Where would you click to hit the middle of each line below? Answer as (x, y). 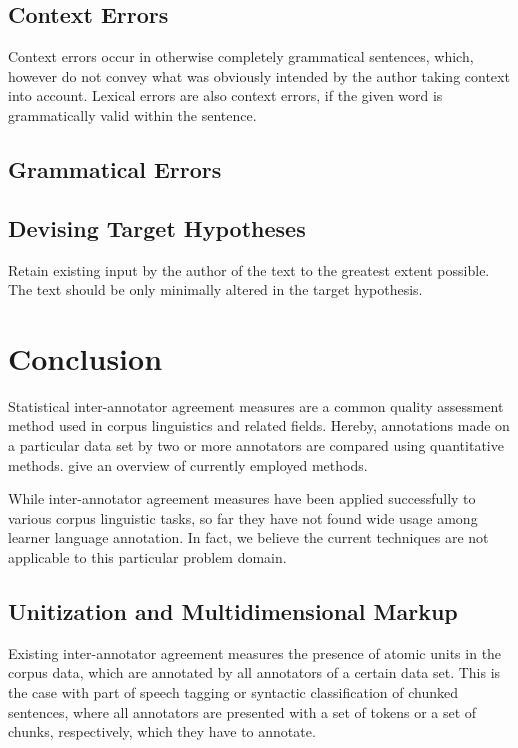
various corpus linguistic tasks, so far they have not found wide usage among (243, 517)
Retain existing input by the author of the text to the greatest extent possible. (249, 269)
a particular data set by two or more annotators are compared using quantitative (256, 445)
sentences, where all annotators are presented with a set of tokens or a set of (242, 711)
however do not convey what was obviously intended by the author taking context (259, 75)
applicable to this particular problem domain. (147, 557)
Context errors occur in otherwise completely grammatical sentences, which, (241, 56)
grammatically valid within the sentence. (132, 114)
